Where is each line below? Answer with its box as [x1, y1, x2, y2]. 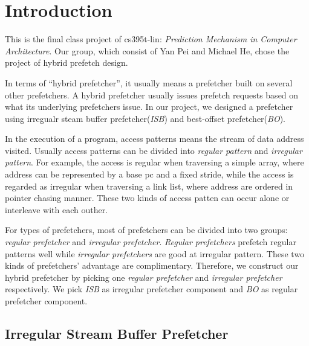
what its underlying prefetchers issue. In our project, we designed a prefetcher [5, 100, 293, 113]
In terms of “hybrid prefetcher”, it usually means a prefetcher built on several [5, 76, 293, 89]
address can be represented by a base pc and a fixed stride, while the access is [5, 168, 294, 181]
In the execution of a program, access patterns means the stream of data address [5, 132, 304, 145]
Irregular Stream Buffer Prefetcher [5, 324, 229, 342]
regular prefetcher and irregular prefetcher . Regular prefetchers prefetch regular [5, 235, 296, 248]
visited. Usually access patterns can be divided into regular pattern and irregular [5, 144, 302, 156]
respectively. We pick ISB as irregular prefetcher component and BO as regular [5, 283, 298, 295]
